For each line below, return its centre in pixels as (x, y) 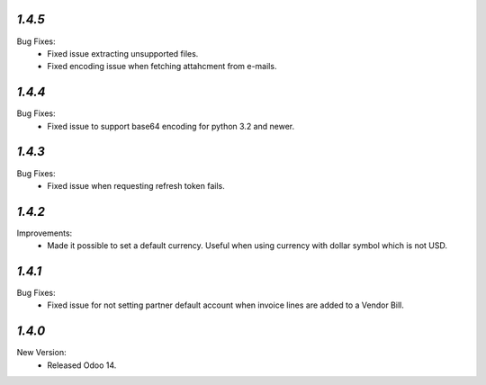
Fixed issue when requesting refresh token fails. (136, 185)
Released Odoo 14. (82, 365)
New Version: (41, 353)
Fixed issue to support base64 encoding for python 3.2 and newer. (171, 126)
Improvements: (45, 233)
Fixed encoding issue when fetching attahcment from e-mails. (162, 67)
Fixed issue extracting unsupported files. (123, 53)
